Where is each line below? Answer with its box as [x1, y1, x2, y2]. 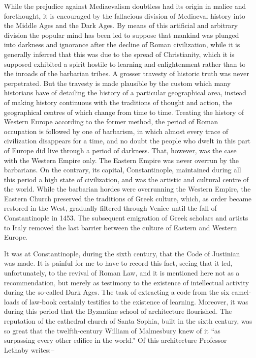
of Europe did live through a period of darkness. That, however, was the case [4, 145, 237, 155]
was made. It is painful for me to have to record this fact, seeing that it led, [4, 258, 232, 268]
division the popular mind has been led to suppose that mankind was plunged [4, 29, 239, 40]
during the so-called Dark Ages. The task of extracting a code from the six [4, 287, 229, 297]
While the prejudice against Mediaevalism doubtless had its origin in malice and [4, 1, 246, 11]
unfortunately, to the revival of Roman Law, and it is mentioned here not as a [4, 268, 240, 278]
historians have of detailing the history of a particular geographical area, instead [4, 87, 247, 98]
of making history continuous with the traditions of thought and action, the [4, 97, 232, 107]
